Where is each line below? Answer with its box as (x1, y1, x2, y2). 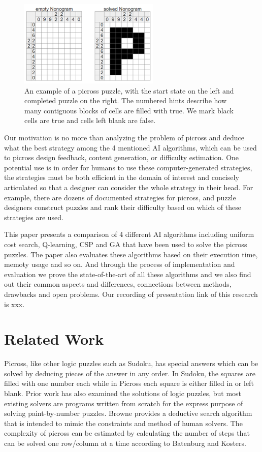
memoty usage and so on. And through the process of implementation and (4, 259, 235, 269)
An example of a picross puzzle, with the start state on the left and (24, 85, 234, 96)
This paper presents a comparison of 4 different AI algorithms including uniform (4, 229, 254, 239)
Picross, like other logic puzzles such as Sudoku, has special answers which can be (4, 358, 258, 369)
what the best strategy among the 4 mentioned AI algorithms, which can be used (4, 142, 257, 153)
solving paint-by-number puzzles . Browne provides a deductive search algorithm (4, 408, 252, 418)
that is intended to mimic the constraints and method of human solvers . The (4, 417, 243, 428)
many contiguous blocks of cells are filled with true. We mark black (24, 105, 234, 115)
